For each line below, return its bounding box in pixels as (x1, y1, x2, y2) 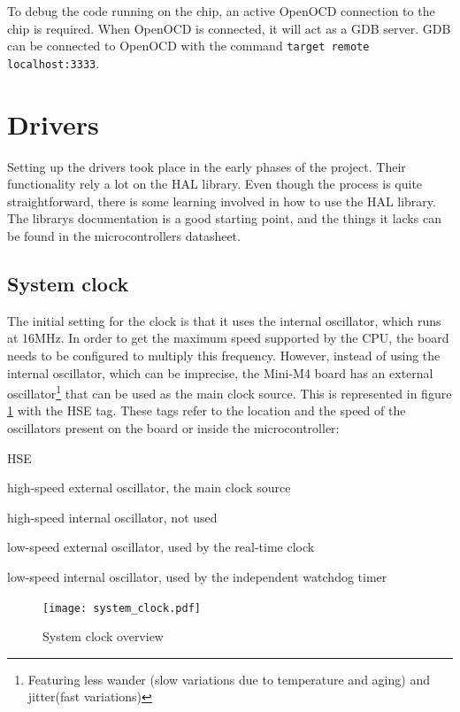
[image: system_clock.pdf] (42, 601, 201, 615)
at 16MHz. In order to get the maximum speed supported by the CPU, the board (7, 329, 449, 347)
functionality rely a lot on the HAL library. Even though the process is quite (7, 174, 423, 193)
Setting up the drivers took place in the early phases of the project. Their (7, 157, 406, 175)
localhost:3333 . (7, 53, 100, 72)
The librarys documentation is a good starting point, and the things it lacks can (7, 209, 441, 228)
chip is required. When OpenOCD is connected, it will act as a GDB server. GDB (7, 19, 451, 37)
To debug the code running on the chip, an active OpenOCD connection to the (7, 2, 435, 19)
